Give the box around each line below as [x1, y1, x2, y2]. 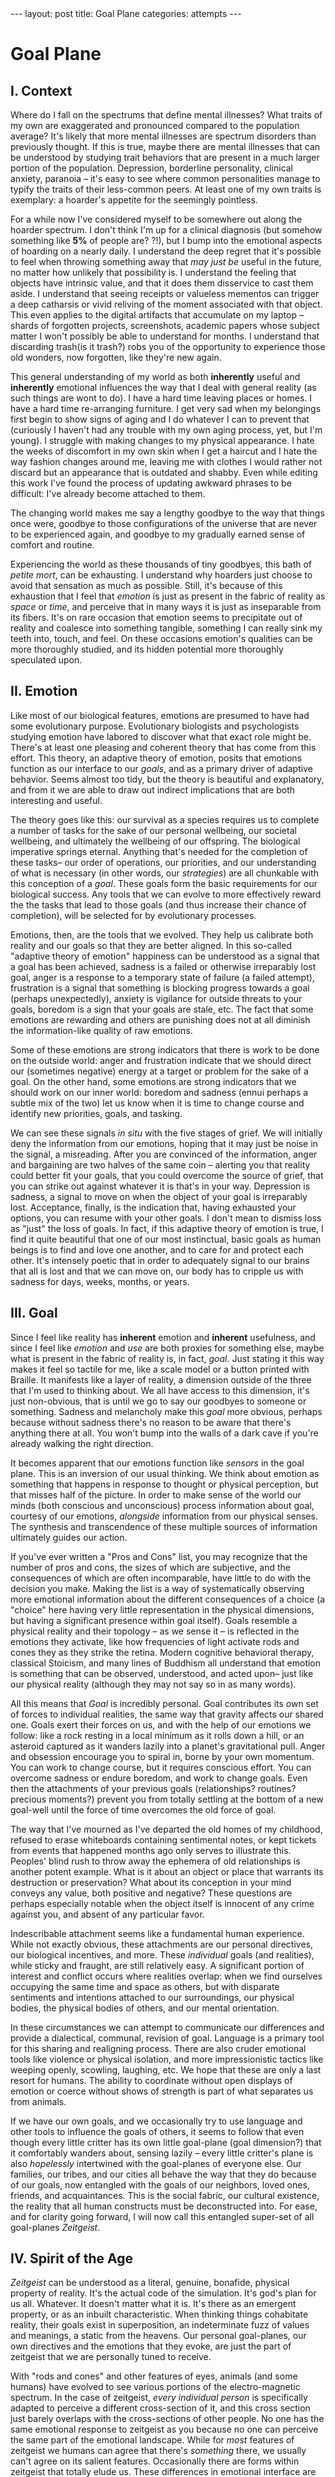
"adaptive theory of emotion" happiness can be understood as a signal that [10, 950, 320, 962]
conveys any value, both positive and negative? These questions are [10, 1887, 293, 1899]
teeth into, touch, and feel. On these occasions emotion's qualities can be [10, 633, 313, 644]
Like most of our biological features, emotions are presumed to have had [10, 709, 310, 721]
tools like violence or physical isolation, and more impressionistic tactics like [10, 2053, 324, 2065]
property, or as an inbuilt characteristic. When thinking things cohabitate [10, 2308, 309, 2321]
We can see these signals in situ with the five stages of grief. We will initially [10, 1127, 323, 1139]
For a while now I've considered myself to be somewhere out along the [10, 213, 303, 225]
